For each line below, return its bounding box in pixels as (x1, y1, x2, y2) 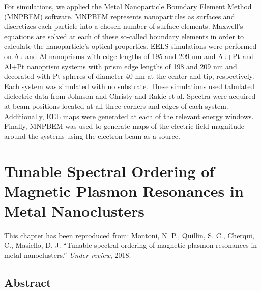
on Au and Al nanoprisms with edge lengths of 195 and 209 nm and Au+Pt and (4, 50, 254, 61)
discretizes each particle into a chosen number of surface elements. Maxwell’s (4, 21, 243, 32)
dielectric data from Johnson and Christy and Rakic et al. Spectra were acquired (4, 91, 256, 101)
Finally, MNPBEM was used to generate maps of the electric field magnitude (4, 121, 245, 131)
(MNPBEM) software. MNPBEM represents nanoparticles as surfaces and (4, 11, 235, 21)
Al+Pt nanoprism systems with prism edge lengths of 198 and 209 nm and (4, 61, 237, 71)
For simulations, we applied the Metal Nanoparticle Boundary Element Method (4, 1, 252, 11)
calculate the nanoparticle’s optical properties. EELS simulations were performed (4, 41, 257, 51)
